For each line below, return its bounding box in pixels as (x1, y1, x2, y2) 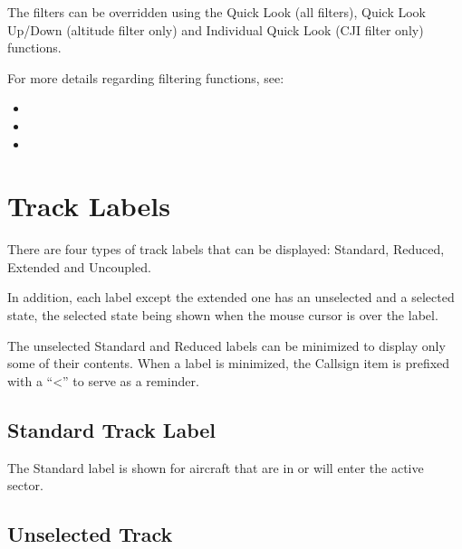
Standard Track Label (7, 415, 216, 443)
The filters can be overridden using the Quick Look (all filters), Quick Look (7, 3, 427, 21)
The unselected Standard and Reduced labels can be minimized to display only (7, 336, 446, 355)
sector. (7, 476, 43, 495)
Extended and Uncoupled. (7, 257, 151, 276)
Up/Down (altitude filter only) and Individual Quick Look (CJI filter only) (7, 20, 424, 39)
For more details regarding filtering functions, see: (7, 68, 284, 87)
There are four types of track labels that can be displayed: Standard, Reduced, (7, 240, 445, 259)
